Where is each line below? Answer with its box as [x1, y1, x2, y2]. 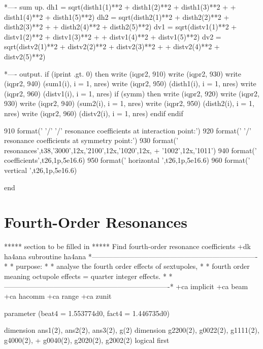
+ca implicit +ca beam [176, 281, 248, 291]
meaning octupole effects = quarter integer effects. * [4, 271, 167, 281]
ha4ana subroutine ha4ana [4, 251, 86, 261]
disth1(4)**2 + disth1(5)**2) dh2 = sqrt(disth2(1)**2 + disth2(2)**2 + [4, 11, 229, 22]
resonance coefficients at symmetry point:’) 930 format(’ [4, 135, 178, 146]
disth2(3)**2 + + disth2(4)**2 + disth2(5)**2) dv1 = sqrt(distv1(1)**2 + [4, 21, 237, 32]
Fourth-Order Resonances [4, 212, 188, 232]
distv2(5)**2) [4, 51, 46, 61]
